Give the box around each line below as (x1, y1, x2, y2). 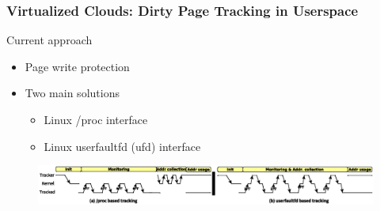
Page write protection (25, 58, 130, 74)
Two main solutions (25, 85, 120, 101)
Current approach (6, 32, 93, 48)
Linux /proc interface (44, 111, 148, 127)
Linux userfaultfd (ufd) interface (44, 138, 201, 154)
